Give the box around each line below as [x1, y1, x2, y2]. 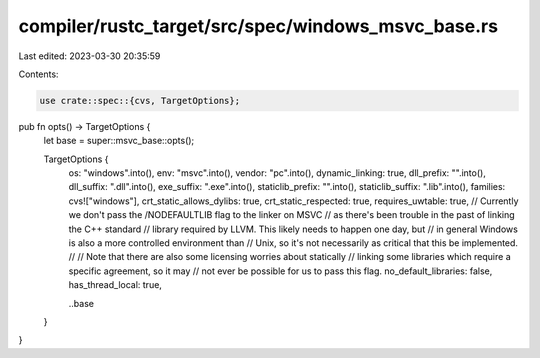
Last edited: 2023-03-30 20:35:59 [18, 50, 161, 62]
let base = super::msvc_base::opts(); [43, 135, 195, 147]
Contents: [18, 68, 59, 80]
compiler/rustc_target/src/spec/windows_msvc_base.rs [18, 15, 499, 37]
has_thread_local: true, [68, 279, 162, 291]
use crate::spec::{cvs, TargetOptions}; [39, 95, 240, 106]
